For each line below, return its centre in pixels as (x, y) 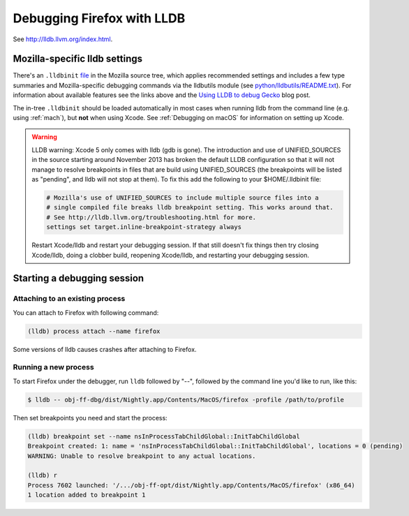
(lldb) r (43, 476)
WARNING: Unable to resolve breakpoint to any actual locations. (142, 456)
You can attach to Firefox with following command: (86, 312)
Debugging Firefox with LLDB (99, 18)
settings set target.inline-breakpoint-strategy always (144, 227)
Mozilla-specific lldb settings (78, 59)
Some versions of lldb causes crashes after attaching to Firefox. (105, 349)
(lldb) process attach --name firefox (94, 331)
